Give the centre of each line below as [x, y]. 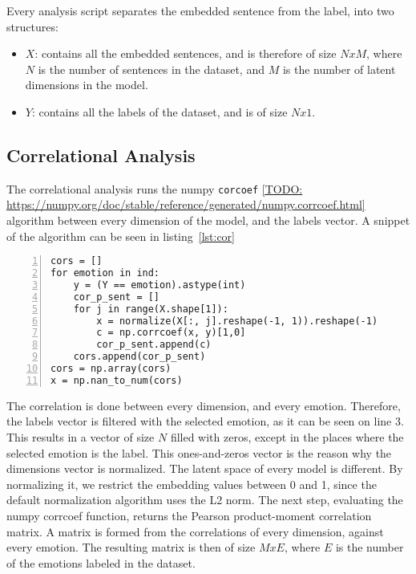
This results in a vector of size [81, 437]
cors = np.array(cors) [111, 369]
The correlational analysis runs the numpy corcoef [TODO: [155, 188]
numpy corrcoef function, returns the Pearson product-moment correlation [189, 515]
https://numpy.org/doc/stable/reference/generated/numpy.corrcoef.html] [186, 204]
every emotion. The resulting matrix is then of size [131, 547]
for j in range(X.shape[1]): [151, 309]
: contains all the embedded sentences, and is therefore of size [186, 53]
